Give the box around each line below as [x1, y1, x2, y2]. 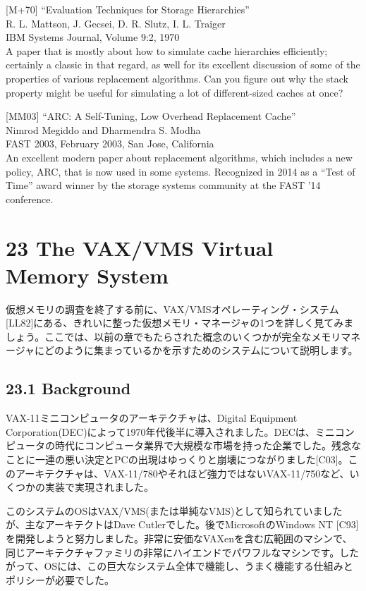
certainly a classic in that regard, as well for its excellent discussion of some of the [6, 57, 360, 72]
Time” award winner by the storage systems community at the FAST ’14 [6, 178, 321, 193]
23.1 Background [6, 377, 131, 399]
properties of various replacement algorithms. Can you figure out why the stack [6, 71, 348, 85]
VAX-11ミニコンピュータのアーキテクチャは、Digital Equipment [6, 410, 298, 425]
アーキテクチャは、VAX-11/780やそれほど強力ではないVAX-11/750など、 [15, 465, 350, 480]
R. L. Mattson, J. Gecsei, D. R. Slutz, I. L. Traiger [6, 16, 226, 30]
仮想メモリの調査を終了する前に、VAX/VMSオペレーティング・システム [6, 301, 339, 316]
